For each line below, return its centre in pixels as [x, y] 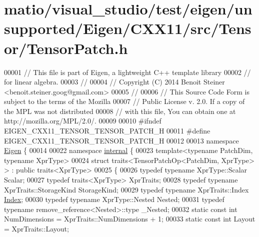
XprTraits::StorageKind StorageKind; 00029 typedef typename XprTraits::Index [126, 189]
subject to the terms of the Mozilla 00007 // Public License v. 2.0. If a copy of [124, 101]
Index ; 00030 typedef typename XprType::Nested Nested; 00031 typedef [114, 199]
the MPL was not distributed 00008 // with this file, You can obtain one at [120, 111]
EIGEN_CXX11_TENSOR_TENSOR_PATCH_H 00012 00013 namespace [121, 140]
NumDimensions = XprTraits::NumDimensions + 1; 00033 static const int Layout [130, 219]
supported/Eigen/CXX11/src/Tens [128, 28]
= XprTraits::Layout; [36, 228]
